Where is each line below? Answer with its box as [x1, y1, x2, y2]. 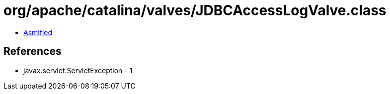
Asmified [23, 28, 53, 37]
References [3, 45, 62, 58]
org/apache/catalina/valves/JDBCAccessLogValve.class [3, 2, 387, 19]
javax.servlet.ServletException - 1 [23, 66, 133, 75]
